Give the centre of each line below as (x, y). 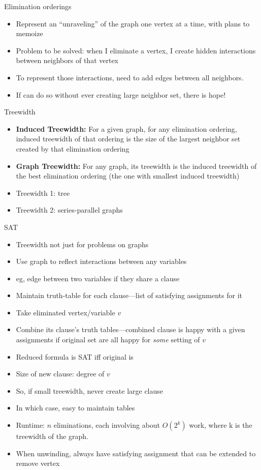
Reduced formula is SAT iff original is (75, 356)
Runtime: (30, 425)
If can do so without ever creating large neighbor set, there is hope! (121, 94)
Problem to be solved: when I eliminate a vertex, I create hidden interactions (136, 50)
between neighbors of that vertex (67, 60)
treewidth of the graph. (52, 436)
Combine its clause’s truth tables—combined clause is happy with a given (130, 329)
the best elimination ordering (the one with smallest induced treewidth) (128, 176)
